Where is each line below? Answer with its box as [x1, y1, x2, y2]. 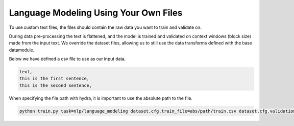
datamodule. [9, 47, 35, 53]
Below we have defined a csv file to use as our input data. [9, 56, 126, 62]
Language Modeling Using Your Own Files [9, 7, 183, 18]
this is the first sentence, [19, 76, 90, 82]
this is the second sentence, [19, 83, 92, 88]
